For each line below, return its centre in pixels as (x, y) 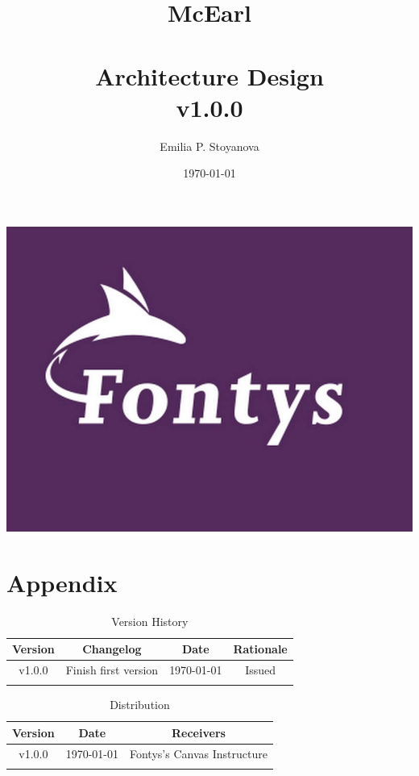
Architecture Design (209, 75)
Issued (261, 670)
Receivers (199, 732)
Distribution (140, 705)
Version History (150, 621)
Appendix (62, 582)
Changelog (112, 649)
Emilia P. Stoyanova (209, 146)
